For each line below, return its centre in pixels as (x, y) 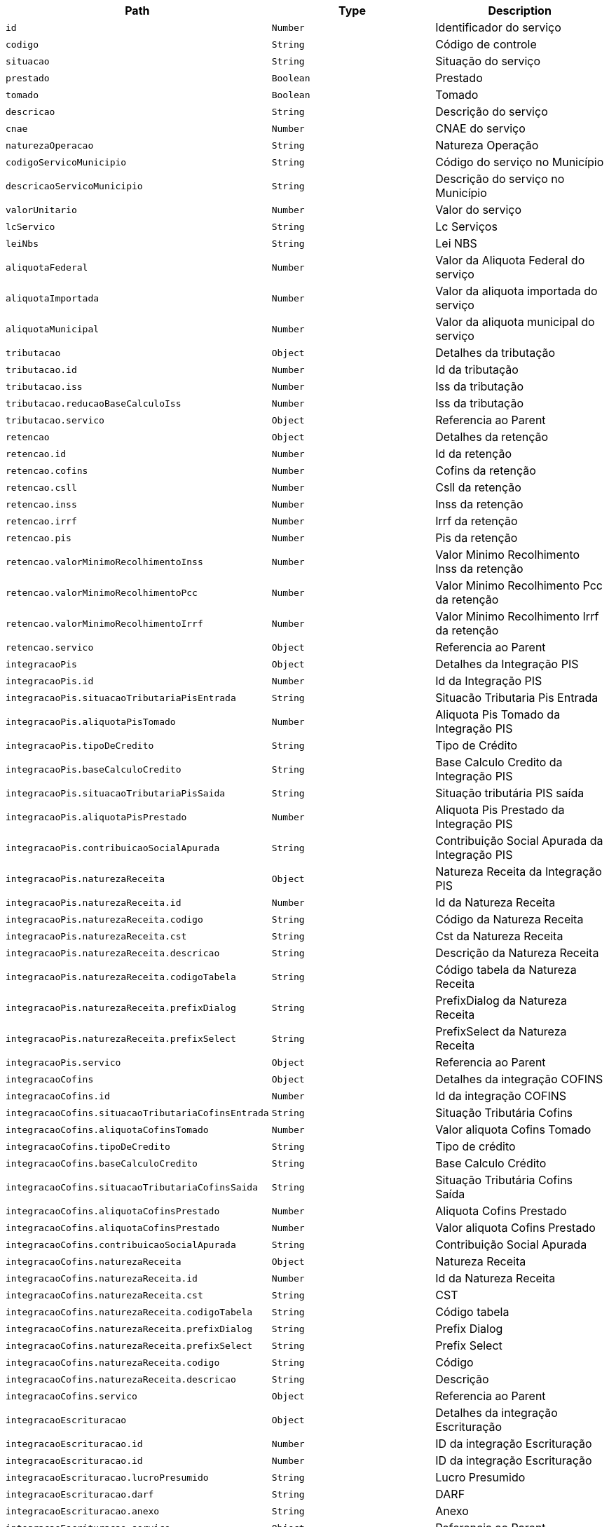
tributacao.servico (55, 420)
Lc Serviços (466, 226)
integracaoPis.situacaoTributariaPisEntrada (121, 698)
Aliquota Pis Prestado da (500, 810)
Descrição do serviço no (500, 179)
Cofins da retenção (486, 470)
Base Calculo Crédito (491, 1163)
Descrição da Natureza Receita (517, 953)
